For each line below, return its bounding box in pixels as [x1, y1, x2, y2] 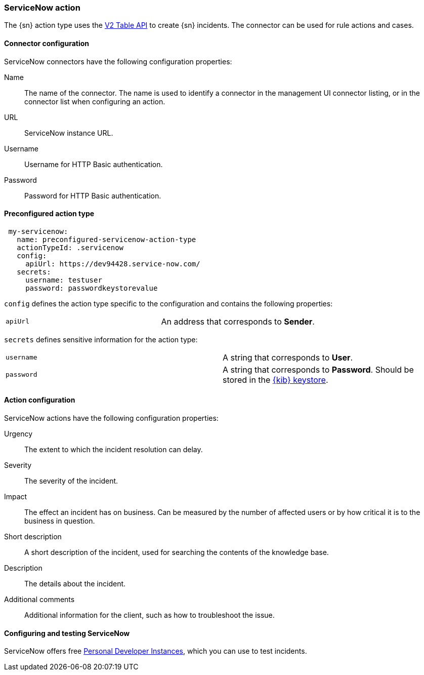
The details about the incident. [24, 579, 126, 588]
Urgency [4, 429, 33, 439]
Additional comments [4, 595, 75, 604]
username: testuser [25, 275, 102, 284]
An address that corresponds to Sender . [161, 316, 315, 327]
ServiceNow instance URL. [24, 128, 113, 137]
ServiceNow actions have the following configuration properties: [4, 414, 219, 423]
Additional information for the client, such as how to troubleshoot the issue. [24, 611, 275, 620]
